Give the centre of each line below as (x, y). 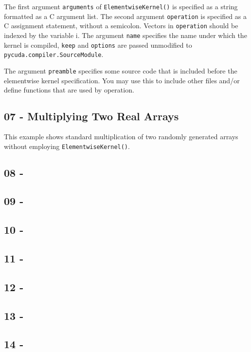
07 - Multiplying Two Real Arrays (91, 116)
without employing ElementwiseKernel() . (67, 146)
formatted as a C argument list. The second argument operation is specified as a (125, 16)
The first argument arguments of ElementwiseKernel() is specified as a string (121, 6)
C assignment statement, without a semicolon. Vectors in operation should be (121, 26)
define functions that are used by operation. (69, 90)
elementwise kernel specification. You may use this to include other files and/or (122, 80)
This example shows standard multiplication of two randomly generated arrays (121, 136)
